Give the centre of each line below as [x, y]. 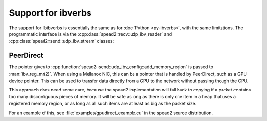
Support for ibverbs [50, 13]
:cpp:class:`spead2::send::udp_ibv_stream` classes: [62, 41]
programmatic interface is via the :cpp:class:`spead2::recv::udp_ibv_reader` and [90, 34]
